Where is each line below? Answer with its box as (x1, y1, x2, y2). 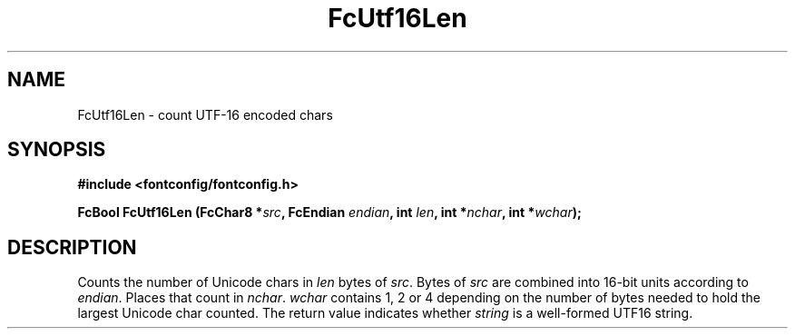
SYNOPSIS (7, 138, 106, 162)
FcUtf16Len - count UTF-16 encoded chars (77, 106, 333, 123)
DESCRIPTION (7, 235, 137, 259)
